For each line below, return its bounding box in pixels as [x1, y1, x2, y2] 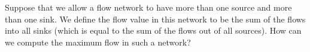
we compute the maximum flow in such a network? [5, 35, 191, 48]
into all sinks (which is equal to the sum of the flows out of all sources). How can [5, 24, 302, 37]
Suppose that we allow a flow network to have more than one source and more [5, 1, 292, 13]
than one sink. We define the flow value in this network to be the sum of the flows [5, 12, 306, 25]
